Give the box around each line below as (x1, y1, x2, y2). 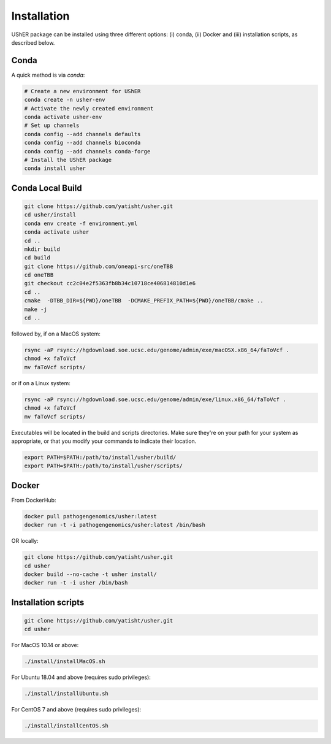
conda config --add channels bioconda (24, 139, 141, 147)
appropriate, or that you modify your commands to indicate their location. (11, 437, 197, 445)
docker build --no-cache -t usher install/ (24, 570, 158, 578)
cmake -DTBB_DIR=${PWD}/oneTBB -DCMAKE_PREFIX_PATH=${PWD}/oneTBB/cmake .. (24, 297, 264, 304)
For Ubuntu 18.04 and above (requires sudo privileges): (11, 673, 151, 681)
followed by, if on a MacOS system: (11, 330, 101, 337)
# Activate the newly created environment (24, 105, 154, 112)
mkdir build (24, 245, 61, 253)
